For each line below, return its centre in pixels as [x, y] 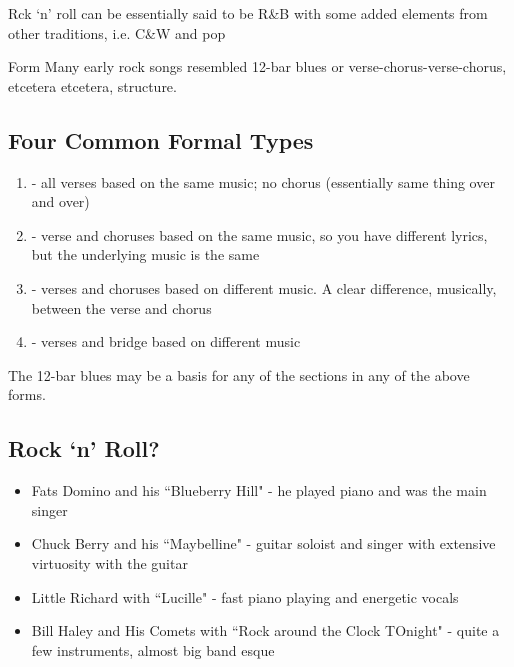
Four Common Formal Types [161, 139]
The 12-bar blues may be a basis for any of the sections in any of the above [239, 374]
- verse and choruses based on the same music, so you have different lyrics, [259, 234]
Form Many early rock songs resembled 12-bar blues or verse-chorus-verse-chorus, [257, 66]
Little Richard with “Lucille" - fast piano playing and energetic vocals [245, 596]
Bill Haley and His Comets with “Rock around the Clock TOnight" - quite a [265, 630]
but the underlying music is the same [145, 254]
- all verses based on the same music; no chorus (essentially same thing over [263, 181]
